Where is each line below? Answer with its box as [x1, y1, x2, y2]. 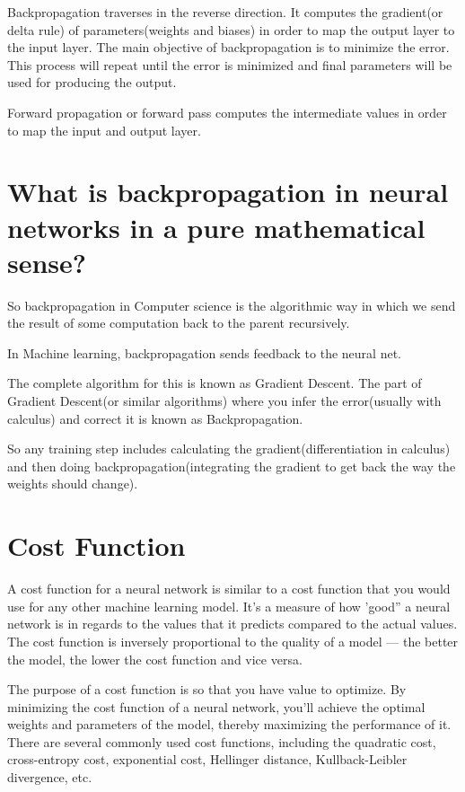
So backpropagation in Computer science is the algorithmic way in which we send [7, 295, 456, 314]
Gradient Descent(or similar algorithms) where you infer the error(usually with [7, 392, 442, 410]
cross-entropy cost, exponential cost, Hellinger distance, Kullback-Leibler [7, 750, 408, 769]
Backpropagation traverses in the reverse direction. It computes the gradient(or [7, 3, 443, 21]
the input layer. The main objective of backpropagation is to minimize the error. [7, 38, 450, 57]
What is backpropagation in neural [7, 173, 449, 210]
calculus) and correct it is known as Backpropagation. [7, 409, 303, 427]
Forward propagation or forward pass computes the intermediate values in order [7, 102, 447, 121]
